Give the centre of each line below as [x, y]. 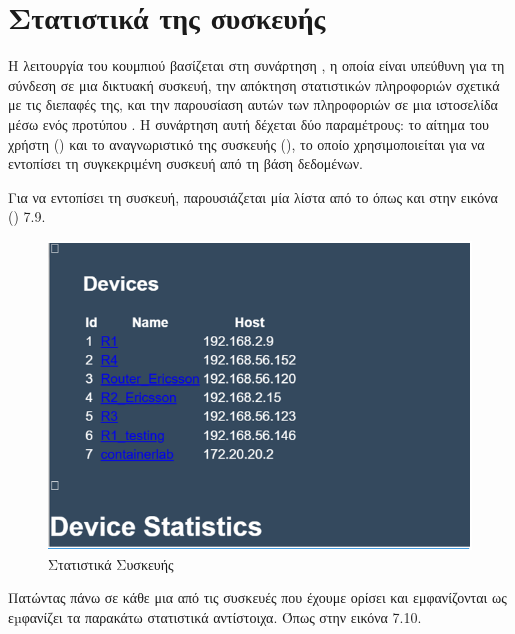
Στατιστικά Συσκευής [111, 563]
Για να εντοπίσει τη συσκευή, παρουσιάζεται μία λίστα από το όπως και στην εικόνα [253, 196]
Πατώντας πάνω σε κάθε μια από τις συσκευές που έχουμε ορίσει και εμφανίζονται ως [257, 597]
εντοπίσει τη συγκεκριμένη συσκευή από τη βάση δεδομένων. [185, 163]
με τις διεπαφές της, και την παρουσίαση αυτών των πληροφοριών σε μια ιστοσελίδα [253, 104]
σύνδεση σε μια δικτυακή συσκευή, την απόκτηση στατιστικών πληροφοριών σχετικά [254, 84]
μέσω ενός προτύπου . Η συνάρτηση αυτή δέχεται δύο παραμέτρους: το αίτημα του [248, 123]
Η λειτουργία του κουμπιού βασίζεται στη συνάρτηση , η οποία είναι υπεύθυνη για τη [256, 65]
